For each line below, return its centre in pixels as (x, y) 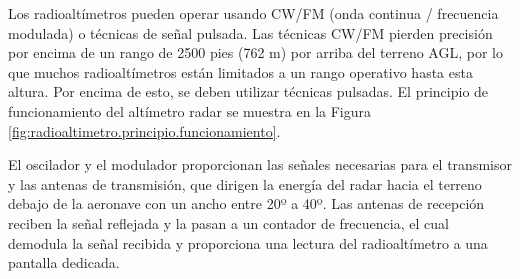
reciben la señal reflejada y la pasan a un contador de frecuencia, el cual (228, 222)
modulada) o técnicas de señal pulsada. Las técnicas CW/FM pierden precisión (250, 32)
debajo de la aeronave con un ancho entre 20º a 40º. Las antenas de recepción (246, 203)
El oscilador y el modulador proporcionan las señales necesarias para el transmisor (260, 164)
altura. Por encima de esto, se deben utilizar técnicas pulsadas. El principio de (248, 91)
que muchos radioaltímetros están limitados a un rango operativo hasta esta (240, 71)
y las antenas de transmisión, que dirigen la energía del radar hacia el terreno (245, 183)
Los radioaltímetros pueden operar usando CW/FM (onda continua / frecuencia (253, 13)
